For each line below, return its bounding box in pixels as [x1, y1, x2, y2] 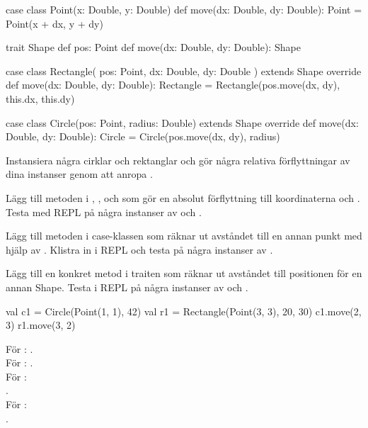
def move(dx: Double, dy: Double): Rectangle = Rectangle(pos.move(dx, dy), [6, 77, 340, 92]
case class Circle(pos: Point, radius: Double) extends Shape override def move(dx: [6, 115, 359, 130]
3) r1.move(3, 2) [6, 317, 76, 332]
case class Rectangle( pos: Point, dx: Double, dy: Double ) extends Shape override [6, 63, 362, 78]
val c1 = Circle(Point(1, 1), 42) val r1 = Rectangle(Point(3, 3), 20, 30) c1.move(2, [6, 303, 362, 318]
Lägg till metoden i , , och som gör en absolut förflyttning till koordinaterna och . [6, 190, 360, 205]
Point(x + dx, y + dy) [6, 16, 103, 30]
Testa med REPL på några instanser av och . [6, 204, 202, 219]
